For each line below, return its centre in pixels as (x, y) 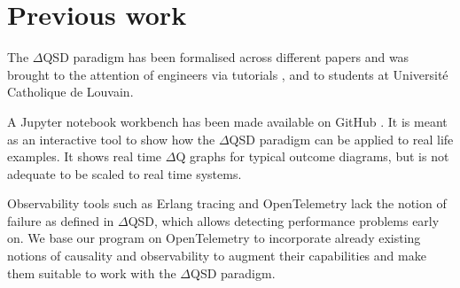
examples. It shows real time (85, 156)
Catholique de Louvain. (70, 92)
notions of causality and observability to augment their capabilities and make (217, 256)
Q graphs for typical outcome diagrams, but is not (312, 156)
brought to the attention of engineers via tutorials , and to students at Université (228, 74)
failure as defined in (61, 220)
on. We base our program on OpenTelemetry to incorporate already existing (214, 238)
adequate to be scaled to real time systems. (125, 173)
